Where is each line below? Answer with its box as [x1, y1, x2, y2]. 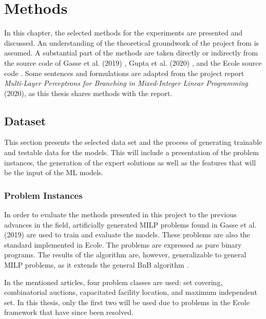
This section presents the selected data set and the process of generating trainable [4, 137, 262, 147]
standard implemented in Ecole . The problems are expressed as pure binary [4, 239, 242, 250]
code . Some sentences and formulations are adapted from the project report [4, 67, 244, 78]
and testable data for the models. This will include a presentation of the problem [4, 147, 259, 158]
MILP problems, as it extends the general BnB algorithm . [4, 259, 189, 270]
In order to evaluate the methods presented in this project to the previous [4, 209, 237, 220]
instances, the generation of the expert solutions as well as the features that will [4, 157, 256, 167]
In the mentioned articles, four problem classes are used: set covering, [4, 276, 223, 287]
